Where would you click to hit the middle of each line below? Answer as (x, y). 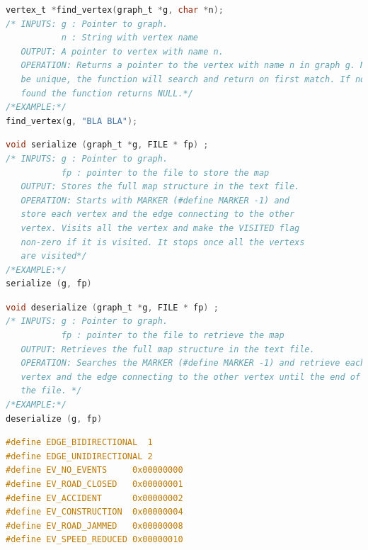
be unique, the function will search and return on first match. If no (193, 79)
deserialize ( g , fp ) (54, 419)
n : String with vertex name (130, 38)
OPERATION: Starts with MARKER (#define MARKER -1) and (155, 200)
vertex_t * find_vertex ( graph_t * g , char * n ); (115, 10)
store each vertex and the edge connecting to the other (158, 214)
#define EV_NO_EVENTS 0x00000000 (94, 470)
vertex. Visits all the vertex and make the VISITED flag (160, 228)
